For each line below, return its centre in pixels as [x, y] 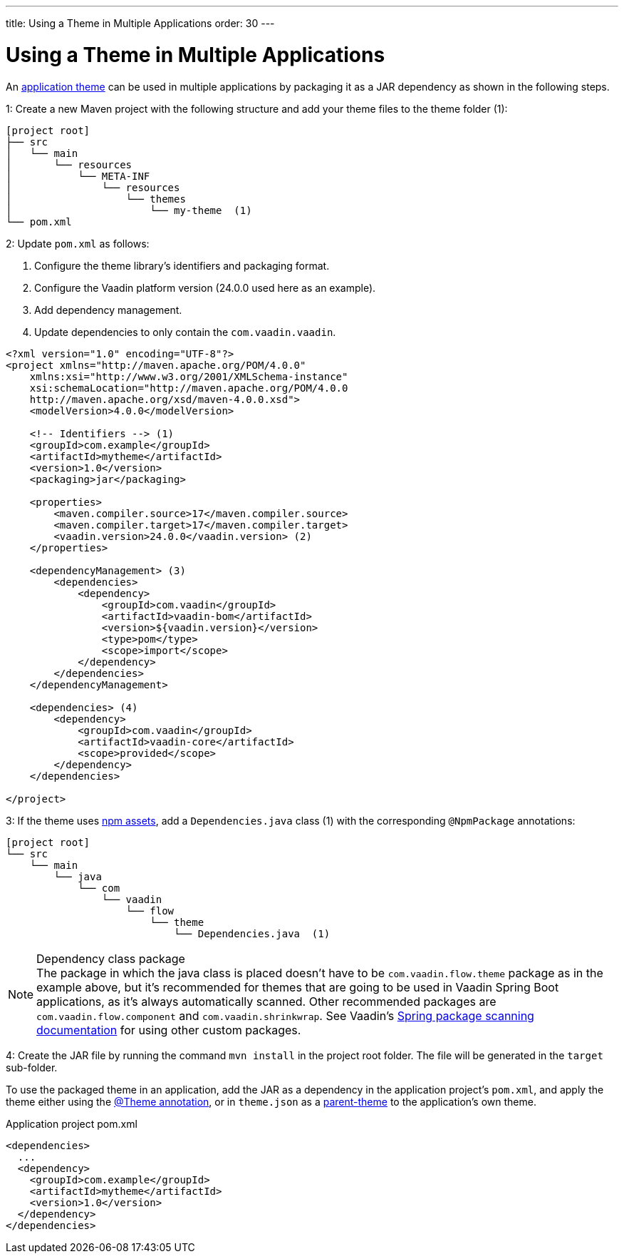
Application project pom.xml [72, 1123]
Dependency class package [111, 958]
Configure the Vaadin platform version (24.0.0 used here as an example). [205, 287]
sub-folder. [32, 1067]
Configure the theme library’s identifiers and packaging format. [182, 265]
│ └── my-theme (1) [129, 210]
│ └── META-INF [78, 176]
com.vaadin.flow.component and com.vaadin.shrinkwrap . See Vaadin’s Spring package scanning [285, 1015]
